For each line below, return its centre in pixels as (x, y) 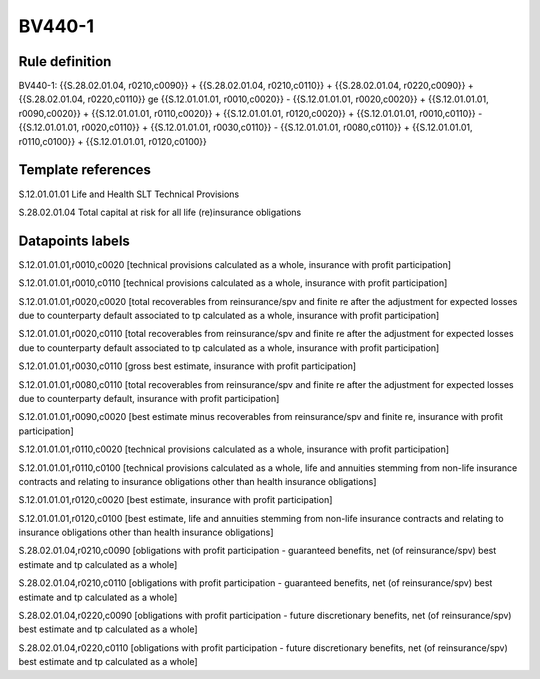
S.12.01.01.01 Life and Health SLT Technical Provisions (129, 194)
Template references (85, 170)
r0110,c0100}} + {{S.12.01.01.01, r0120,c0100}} (112, 141)
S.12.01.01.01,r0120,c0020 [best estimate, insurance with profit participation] (175, 500)
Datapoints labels (74, 240)
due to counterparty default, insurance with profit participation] (149, 398)
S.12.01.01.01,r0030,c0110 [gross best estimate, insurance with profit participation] (187, 366)
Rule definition (65, 61)
